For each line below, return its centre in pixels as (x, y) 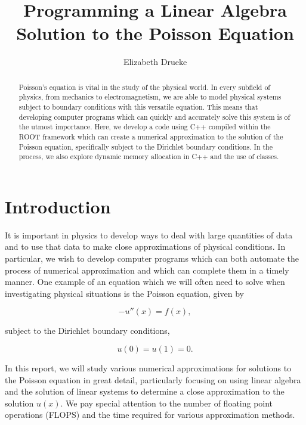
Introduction (58, 206)
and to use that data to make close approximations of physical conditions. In (145, 246)
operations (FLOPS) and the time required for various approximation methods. (150, 415)
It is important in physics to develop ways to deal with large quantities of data (149, 235)
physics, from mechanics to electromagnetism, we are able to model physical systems (150, 97)
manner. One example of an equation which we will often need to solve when (145, 282)
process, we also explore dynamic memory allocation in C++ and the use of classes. (149, 156)
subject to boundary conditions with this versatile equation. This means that (138, 107)
